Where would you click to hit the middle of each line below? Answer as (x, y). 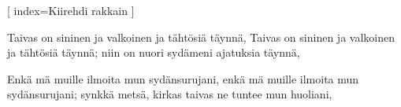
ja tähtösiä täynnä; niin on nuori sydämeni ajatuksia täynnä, (154, 52)
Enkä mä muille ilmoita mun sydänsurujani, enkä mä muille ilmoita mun (183, 78)
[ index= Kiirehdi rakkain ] (71, 10)
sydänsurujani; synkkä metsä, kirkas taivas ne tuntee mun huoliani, (170, 94)
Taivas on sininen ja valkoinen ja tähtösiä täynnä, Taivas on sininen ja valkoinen (201, 37)
